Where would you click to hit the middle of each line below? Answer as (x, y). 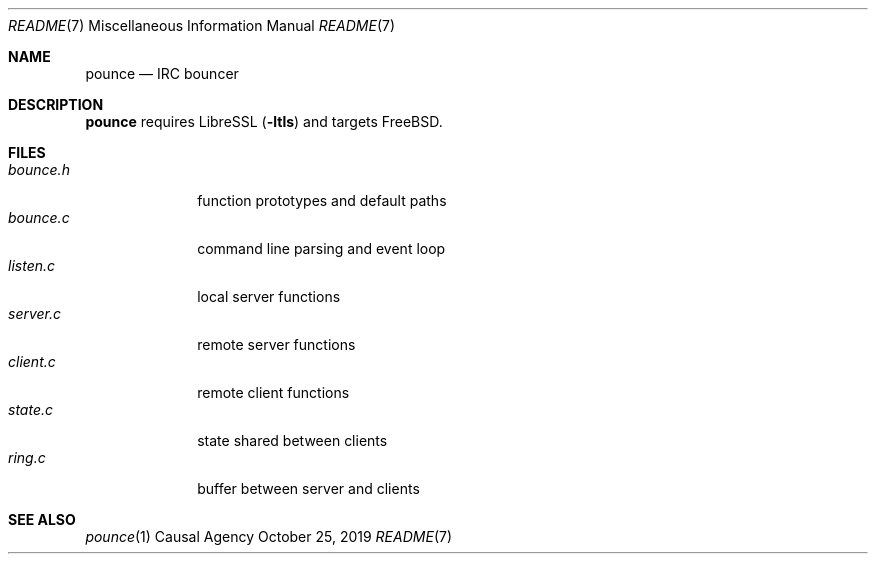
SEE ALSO (42, 519)
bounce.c (39, 217)
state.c (30, 409)
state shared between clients (292, 440)
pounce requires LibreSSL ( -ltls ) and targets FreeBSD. (264, 121)
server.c (35, 313)
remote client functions (273, 392)
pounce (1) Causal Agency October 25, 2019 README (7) (269, 536)
